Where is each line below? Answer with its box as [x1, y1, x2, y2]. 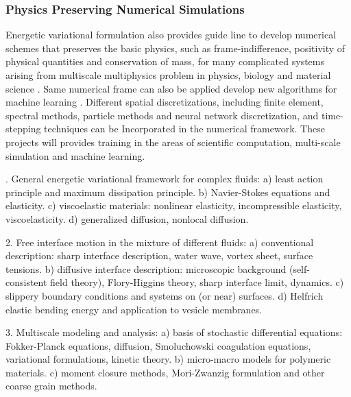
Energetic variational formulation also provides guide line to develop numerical [5, 27, 337, 42]
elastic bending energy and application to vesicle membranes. [5, 302, 263, 316]
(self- [289, 261, 310, 276]
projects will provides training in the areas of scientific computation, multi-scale [5, 134, 341, 149]
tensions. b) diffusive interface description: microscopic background [5, 261, 287, 276]
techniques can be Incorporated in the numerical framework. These [44, 121, 325, 136]
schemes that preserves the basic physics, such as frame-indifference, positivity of [5, 40, 346, 55]
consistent [5, 275, 47, 289]
